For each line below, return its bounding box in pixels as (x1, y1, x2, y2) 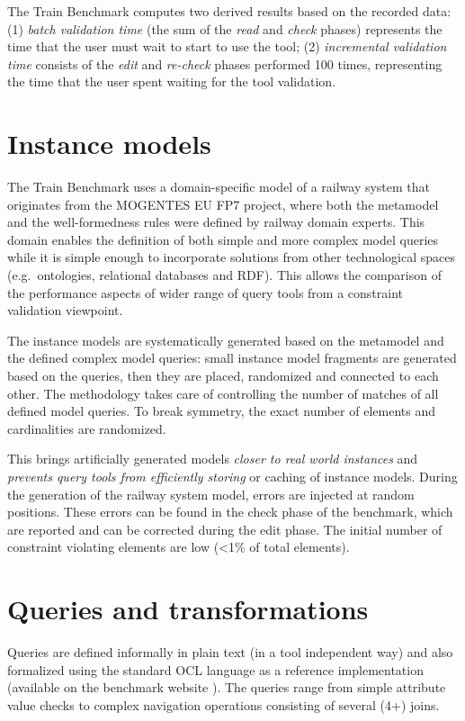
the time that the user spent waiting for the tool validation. (7, 72, 336, 91)
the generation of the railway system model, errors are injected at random (7, 484, 415, 503)
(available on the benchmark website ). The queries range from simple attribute (7, 678, 446, 697)
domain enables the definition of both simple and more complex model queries (7, 230, 439, 248)
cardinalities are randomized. (7, 419, 166, 437)
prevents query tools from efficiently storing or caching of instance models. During (7, 467, 458, 485)
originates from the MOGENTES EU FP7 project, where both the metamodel (7, 194, 439, 213)
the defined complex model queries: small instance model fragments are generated (7, 348, 457, 367)
